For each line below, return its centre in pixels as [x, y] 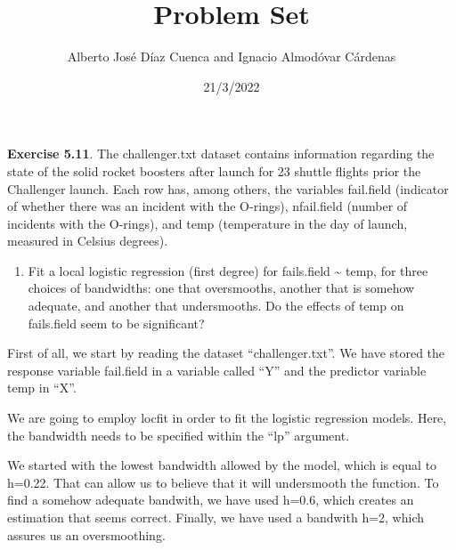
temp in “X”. [42, 388]
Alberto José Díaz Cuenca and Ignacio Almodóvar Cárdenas [232, 57]
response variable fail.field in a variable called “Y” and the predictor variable [217, 370]
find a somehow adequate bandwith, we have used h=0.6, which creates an [211, 500]
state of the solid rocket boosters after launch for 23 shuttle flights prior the [214, 170]
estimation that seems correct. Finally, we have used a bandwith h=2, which [216, 517]
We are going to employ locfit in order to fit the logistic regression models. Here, [227, 418]
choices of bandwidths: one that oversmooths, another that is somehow [221, 288]
